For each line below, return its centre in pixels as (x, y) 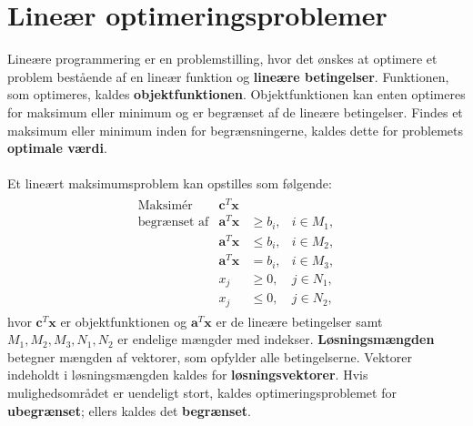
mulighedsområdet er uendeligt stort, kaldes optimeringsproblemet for (202, 393)
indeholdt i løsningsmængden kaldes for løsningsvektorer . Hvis (188, 375)
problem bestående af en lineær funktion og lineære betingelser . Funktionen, (228, 76)
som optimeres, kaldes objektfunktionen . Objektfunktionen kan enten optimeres (236, 94)
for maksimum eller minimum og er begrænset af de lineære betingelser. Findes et (235, 112)
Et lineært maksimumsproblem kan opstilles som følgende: (170, 183)
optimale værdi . (57, 148)
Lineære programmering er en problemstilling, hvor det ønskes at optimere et (222, 59)
